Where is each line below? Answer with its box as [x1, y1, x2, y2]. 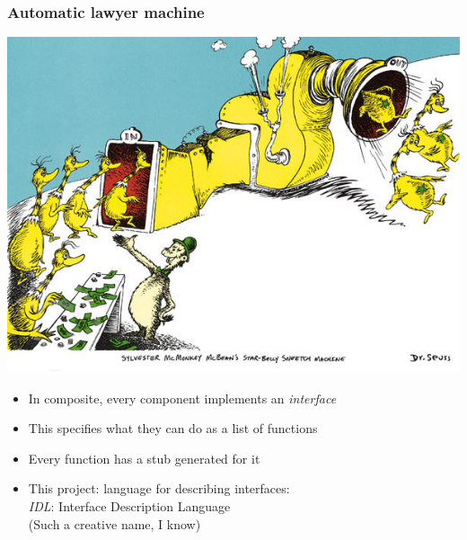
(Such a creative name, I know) [28, 514, 201, 533]
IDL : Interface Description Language [28, 496, 231, 515]
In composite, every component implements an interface [28, 388, 337, 407]
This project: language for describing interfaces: [28, 479, 290, 498]
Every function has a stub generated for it [28, 448, 260, 467]
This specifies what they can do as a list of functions [28, 419, 318, 438]
